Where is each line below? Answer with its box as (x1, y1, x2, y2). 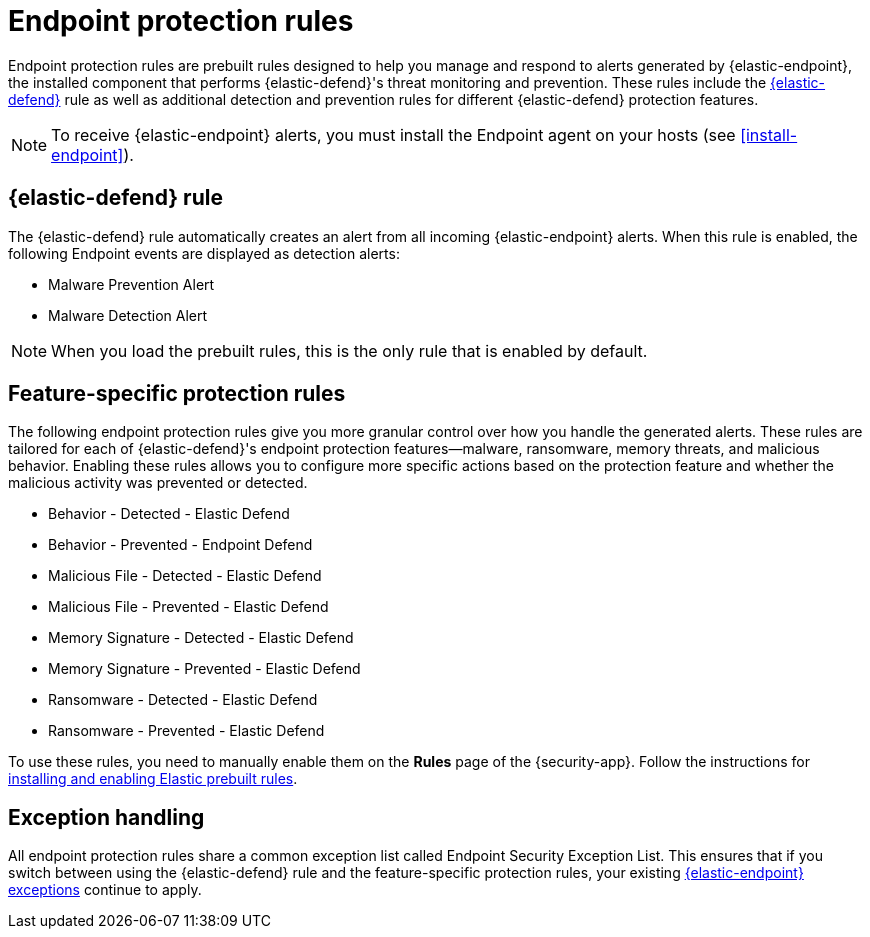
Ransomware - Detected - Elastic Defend (48, 691, 318, 709)
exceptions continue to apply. (8, 881, 202, 899)
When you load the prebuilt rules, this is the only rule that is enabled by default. (51, 340, 648, 361)
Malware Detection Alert (48, 306, 208, 324)
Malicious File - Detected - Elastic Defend (48, 567, 322, 585)
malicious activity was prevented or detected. (8, 474, 308, 492)
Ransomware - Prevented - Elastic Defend (48, 722, 325, 740)
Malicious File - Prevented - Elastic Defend (48, 598, 329, 616)
